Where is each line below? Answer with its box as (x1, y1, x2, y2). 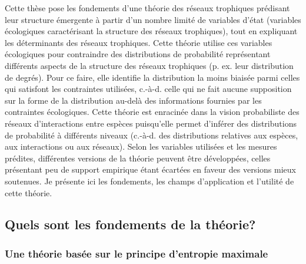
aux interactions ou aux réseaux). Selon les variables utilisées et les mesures (5, 140, 277, 153)
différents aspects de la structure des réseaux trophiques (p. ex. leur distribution (5, 59, 294, 71)
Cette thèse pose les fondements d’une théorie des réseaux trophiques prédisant (5, 2, 290, 14)
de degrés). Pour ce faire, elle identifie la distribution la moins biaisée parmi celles (5, 71, 300, 83)
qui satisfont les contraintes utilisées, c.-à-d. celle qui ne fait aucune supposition (5, 82, 292, 95)
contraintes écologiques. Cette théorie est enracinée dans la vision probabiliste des (5, 105, 300, 118)
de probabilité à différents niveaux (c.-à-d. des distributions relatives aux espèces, (5, 128, 298, 141)
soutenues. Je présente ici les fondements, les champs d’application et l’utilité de (5, 174, 294, 187)
